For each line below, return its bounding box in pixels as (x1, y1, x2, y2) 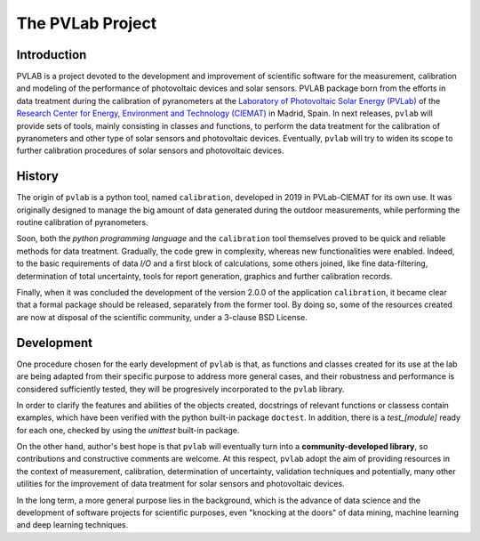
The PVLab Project (16, 13, 157, 33)
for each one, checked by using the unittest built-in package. (16, 424, 240, 435)
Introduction (16, 47, 87, 62)
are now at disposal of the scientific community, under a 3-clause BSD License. (16, 311, 308, 322)
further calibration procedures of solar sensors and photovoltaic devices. (16, 145, 284, 156)
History (16, 169, 60, 184)
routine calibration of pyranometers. (16, 217, 148, 228)
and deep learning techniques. (16, 520, 129, 530)
